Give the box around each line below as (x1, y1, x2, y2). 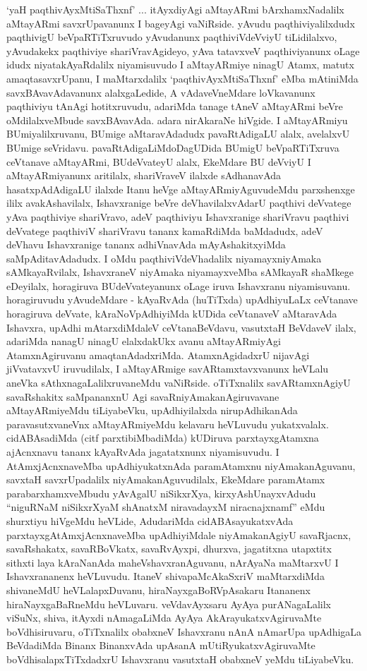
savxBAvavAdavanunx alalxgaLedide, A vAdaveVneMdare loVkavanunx (6, 85, 315, 99)
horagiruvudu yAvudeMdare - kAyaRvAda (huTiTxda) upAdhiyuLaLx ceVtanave (6, 292, 358, 307)
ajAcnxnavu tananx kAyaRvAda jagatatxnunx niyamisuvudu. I (6, 445, 279, 459)
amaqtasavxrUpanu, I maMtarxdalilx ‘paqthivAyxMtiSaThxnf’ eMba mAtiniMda (6, 71, 359, 85)
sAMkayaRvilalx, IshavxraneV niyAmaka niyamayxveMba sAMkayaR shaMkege (6, 265, 354, 279)
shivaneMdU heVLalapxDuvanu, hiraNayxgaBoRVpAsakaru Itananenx (6, 582, 311, 597)
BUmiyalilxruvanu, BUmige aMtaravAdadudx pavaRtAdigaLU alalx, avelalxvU (6, 126, 350, 141)
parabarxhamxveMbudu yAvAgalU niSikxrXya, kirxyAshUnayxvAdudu (6, 485, 316, 500)
